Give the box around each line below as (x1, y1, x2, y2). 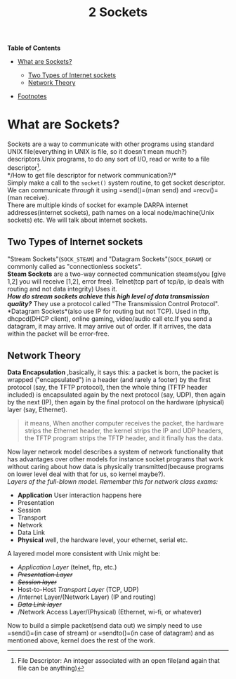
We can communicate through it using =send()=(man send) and (7, 185, 192, 194)
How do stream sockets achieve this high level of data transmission (7, 292, 209, 301)
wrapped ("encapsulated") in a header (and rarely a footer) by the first (7, 376, 211, 384)
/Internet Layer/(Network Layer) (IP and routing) (17, 593, 157, 601)
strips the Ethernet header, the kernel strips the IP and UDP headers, (24, 426, 223, 435)
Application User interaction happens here (17, 491, 142, 499)
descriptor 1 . (7, 162, 41, 172)
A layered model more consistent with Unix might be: (7, 549, 160, 558)
